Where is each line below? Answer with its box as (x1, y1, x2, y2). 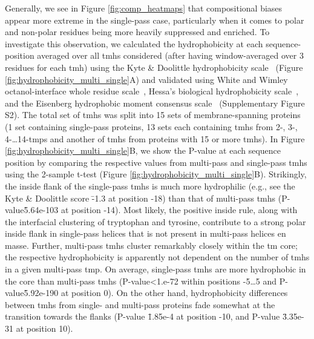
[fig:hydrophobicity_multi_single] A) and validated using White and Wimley (5, 73, 288, 85)
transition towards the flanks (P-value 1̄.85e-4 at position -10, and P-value (5, 310, 280, 323)
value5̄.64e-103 (5, 203, 59, 216)
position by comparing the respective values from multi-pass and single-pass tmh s (5, 156, 307, 168)
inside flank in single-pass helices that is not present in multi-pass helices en (5, 227, 286, 240)
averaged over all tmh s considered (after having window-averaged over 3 (37, 49, 304, 62)
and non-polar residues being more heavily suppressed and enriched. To (5, 25, 270, 38)
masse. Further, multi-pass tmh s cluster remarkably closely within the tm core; (5, 239, 298, 251)
